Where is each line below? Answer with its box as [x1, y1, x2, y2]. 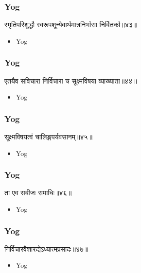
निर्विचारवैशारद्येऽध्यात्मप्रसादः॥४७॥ [4, 243, 88, 254]
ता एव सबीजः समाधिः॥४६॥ [4, 188, 72, 198]
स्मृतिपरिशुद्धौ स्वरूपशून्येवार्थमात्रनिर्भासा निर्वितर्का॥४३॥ [4, 19, 138, 30]
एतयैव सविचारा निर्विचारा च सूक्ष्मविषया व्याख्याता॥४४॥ [4, 75, 137, 85]
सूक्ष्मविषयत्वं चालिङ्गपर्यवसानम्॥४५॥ [4, 132, 93, 142]
